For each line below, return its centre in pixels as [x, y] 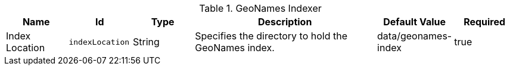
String [146, 42]
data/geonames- [415, 36]
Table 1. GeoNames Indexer [260, 8]
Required [485, 22]
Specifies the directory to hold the [271, 36]
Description [285, 22]
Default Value [415, 22]
